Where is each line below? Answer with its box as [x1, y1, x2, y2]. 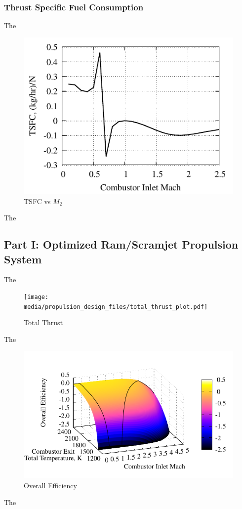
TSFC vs [24, 196, 51, 206]
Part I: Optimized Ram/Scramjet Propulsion [4, 237, 239, 252]
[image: [24, 293, 49, 300]
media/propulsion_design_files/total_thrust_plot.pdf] [24, 303, 208, 310]
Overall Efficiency [24, 480, 77, 490]
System [4, 251, 42, 266]
